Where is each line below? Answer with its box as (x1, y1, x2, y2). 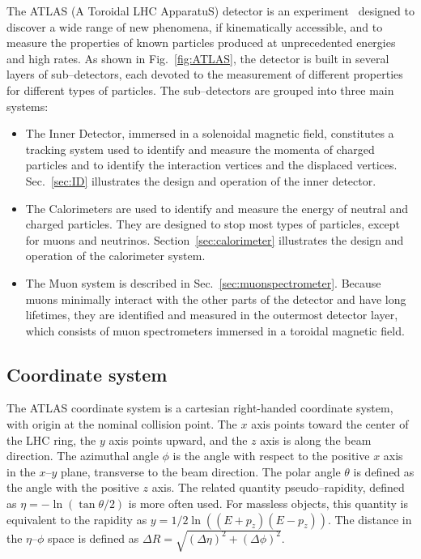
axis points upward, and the (108, 431, 248, 448)
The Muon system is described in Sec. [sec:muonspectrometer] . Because (25, 274, 381, 291)
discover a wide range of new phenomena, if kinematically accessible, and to (6, 18, 383, 35)
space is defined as (48, 529, 139, 546)
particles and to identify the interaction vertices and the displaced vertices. (25, 156, 398, 173)
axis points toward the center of (251, 416, 409, 433)
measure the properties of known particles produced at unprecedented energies (6, 34, 396, 51)
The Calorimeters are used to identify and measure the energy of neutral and (25, 199, 408, 216)
